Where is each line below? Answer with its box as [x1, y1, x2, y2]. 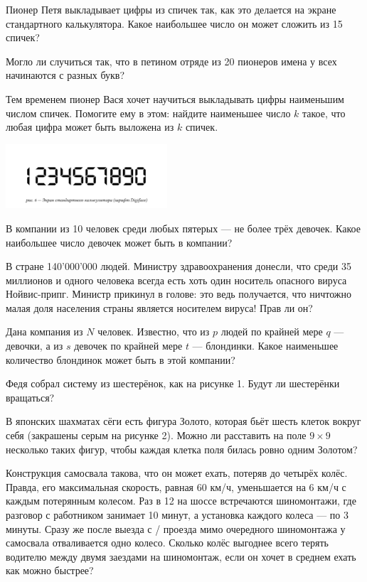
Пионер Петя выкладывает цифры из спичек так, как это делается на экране [6, 2, 336, 16]
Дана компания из [6, 324, 83, 339]
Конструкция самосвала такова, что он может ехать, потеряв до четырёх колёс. [6, 465, 348, 480]
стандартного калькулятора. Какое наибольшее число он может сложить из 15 [6, 16, 343, 31]
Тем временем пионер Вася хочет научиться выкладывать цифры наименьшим [6, 91, 344, 106]
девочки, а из [6, 338, 63, 353]
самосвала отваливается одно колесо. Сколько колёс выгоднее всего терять [6, 535, 329, 550]
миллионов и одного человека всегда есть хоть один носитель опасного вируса [6, 272, 347, 287]
